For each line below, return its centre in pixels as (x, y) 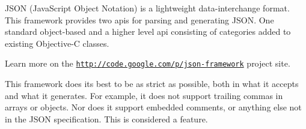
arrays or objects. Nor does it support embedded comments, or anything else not (153, 107)
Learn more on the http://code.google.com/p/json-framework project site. (148, 63)
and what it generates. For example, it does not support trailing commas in (144, 95)
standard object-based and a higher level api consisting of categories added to (148, 31)
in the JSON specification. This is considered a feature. (106, 118)
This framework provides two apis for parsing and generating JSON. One (139, 19)
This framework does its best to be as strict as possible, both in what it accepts (152, 84)
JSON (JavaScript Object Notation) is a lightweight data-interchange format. (147, 8)
